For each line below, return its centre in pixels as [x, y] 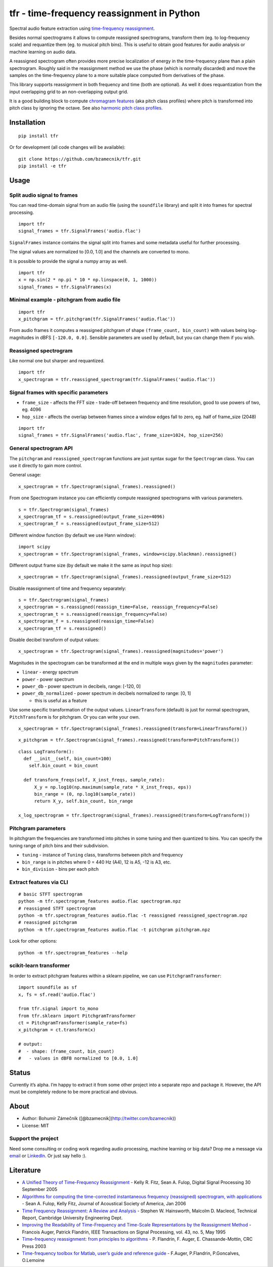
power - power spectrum [48, 679]
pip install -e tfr [42, 166]
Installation [27, 122]
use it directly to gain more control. [46, 465]
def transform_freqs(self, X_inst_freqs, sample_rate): [94, 780]
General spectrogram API [41, 449]
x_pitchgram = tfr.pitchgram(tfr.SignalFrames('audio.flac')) [97, 319]
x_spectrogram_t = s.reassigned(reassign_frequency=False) [93, 614]
